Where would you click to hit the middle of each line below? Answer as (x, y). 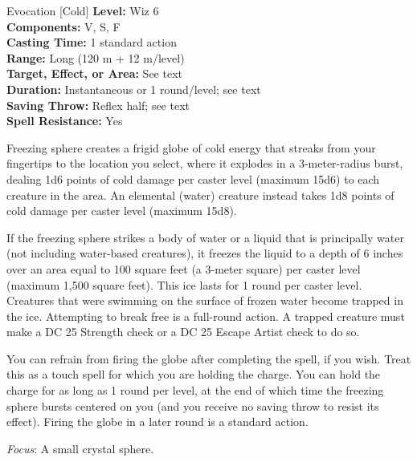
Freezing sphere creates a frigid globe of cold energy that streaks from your (191, 147)
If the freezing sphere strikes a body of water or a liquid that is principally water (205, 237)
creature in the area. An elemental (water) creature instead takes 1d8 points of (200, 195)
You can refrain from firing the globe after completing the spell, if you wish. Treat (209, 358)
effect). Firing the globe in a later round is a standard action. (157, 421)
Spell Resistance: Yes (65, 121)
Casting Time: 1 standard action (92, 42)
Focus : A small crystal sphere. (80, 448)
